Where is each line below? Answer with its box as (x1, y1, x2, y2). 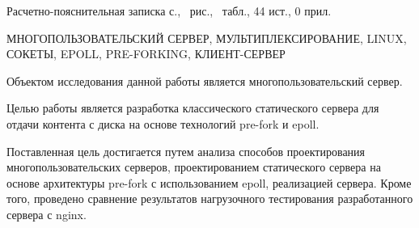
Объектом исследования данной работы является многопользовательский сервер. (6, 72, 403, 89)
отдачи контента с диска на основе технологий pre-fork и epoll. (6, 115, 320, 132)
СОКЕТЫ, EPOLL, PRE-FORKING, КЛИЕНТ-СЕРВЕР (6, 45, 286, 62)
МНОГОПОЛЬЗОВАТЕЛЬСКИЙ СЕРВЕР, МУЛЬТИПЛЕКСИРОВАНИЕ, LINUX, (6, 29, 407, 46)
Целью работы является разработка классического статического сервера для (6, 99, 379, 116)
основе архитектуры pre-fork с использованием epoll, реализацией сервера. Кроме (6, 174, 412, 191)
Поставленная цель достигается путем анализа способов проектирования (6, 142, 366, 159)
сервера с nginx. (6, 205, 87, 222)
